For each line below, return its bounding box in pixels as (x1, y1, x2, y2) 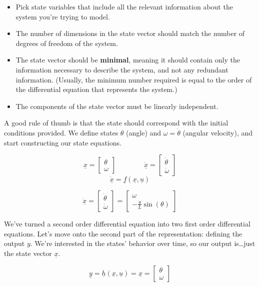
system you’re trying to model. (15, 11, 110, 21)
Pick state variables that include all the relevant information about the (15, 1, 233, 11)
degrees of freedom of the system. (15, 37, 118, 48)
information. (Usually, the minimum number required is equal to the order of (15, 74, 252, 84)
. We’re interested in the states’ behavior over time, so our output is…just (30, 238, 255, 248)
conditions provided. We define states (4, 127, 118, 137)
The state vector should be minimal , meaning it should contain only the (15, 54, 240, 65)
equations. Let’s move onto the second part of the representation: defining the (4, 228, 242, 238)
